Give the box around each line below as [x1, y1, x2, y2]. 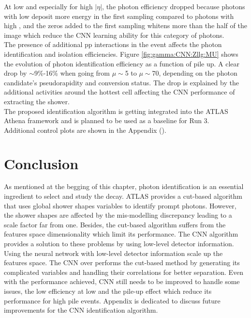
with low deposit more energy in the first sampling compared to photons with [4, 11, 234, 21]
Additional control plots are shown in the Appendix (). [4, 125, 166, 135]
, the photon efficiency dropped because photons [102, 1, 245, 11]
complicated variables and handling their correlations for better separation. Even [4, 267, 244, 277]
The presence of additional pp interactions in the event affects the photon [4, 39, 222, 49]
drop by [4, 68, 27, 78]
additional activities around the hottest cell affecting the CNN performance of [4, 87, 235, 97]
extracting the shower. [4, 96, 70, 106]
